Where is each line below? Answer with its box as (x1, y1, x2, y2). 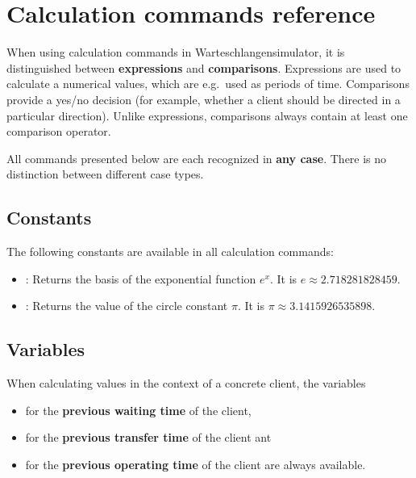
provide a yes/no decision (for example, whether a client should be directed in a (6, 90, 401, 107)
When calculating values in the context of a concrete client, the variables (6, 375, 366, 392)
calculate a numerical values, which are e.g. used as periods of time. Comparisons (6, 75, 410, 92)
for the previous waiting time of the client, (25, 401, 252, 418)
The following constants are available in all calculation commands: (6, 243, 334, 260)
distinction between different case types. (6, 166, 204, 182)
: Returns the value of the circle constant (25, 297, 228, 314)
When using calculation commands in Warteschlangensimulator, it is (6, 44, 345, 61)
